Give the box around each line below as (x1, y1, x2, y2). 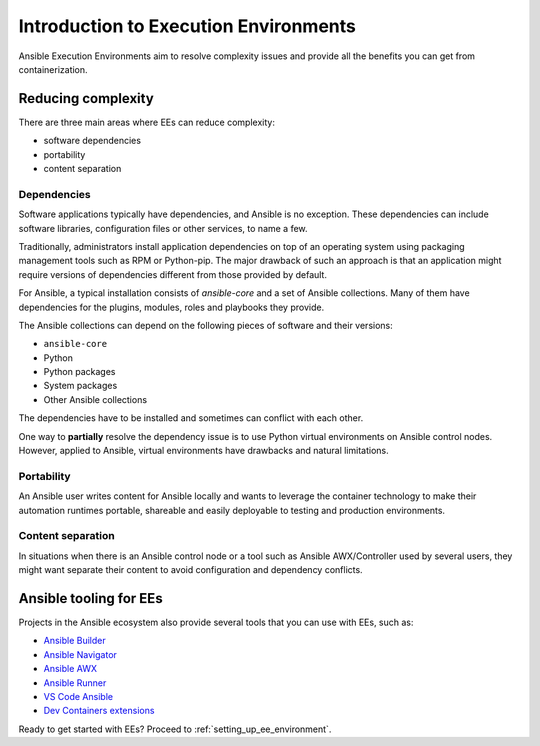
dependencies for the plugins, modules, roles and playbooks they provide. (18, 301, 325, 313)
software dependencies (43, 135, 142, 147)
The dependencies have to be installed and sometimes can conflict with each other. (18, 412, 364, 424)
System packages (43, 380, 118, 392)
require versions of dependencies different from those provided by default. (18, 268, 327, 280)
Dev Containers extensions (43, 705, 155, 717)
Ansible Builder (43, 635, 106, 647)
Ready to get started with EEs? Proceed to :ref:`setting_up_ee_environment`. (18, 723, 332, 735)
